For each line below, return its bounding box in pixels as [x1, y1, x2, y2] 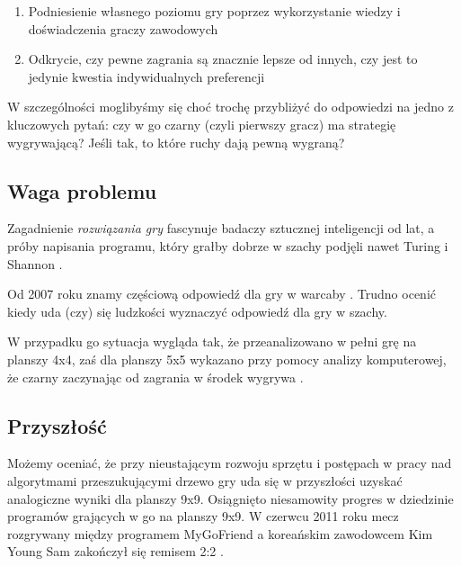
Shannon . [7, 254, 63, 273]
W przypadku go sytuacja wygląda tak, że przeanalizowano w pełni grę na [7, 332, 417, 351]
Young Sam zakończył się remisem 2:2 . [7, 542, 224, 561]
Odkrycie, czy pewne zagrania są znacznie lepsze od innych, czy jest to [28, 49, 418, 68]
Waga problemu [7, 176, 157, 204]
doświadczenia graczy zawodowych [28, 19, 218, 38]
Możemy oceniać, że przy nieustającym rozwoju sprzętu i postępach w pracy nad [7, 454, 452, 472]
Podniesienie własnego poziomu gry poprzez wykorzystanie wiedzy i [28, 2, 401, 20]
